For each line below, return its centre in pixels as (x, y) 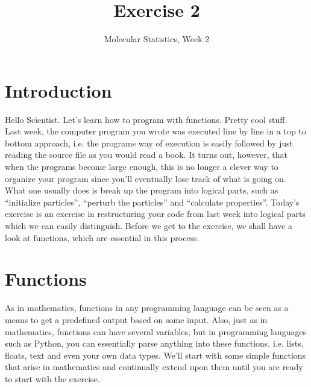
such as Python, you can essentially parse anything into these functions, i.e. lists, (154, 343)
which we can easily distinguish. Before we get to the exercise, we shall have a (149, 225)
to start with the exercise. (52, 378)
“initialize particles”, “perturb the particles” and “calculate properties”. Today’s (152, 202)
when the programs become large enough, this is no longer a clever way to (142, 167)
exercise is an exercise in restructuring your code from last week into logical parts (155, 214)
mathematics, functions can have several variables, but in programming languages (156, 331)
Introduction (58, 90)
